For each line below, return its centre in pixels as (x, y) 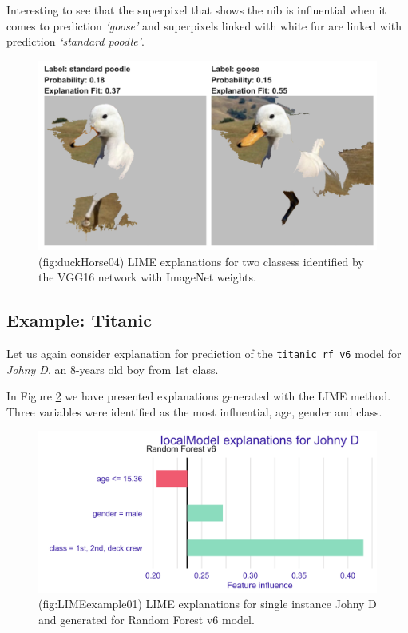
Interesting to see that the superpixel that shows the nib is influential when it (196, 10)
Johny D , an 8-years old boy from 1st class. (113, 369)
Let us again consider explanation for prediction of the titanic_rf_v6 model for (204, 354)
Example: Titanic (79, 320)
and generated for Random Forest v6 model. (147, 619)
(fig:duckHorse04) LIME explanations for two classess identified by (201, 261)
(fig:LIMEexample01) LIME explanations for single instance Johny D (208, 604)
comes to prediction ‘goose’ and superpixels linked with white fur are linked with (204, 25)
